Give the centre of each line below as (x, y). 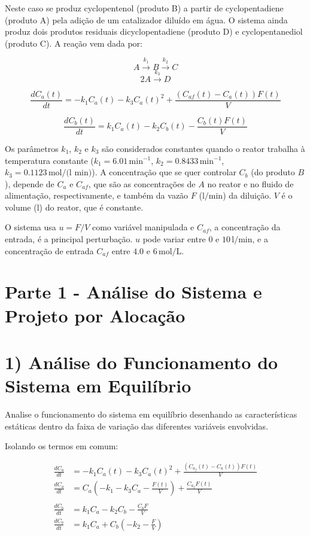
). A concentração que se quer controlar (164, 172)
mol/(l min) (70, 173)
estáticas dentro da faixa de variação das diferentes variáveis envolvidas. (137, 426)
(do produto (273, 172)
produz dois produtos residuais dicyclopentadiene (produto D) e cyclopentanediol (154, 31)
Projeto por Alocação (95, 315)
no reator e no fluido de (250, 183)
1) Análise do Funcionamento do (142, 362)
